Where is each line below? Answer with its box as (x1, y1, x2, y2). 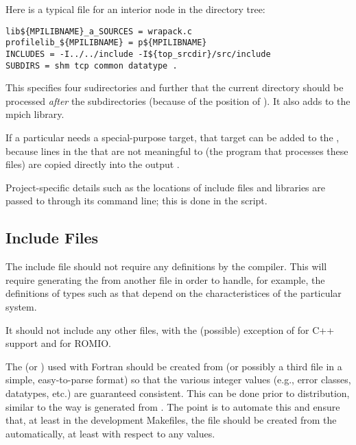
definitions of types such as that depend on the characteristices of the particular (5, 286, 342, 300)
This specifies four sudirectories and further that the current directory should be (5, 80, 344, 95)
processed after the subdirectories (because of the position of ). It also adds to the (5, 93, 351, 108)
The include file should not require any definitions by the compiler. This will (5, 259, 327, 274)
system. (5, 299, 37, 313)
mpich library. (5, 107, 64, 121)
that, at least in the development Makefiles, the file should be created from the (5, 413, 337, 427)
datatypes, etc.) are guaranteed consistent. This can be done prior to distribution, (5, 385, 350, 400)
